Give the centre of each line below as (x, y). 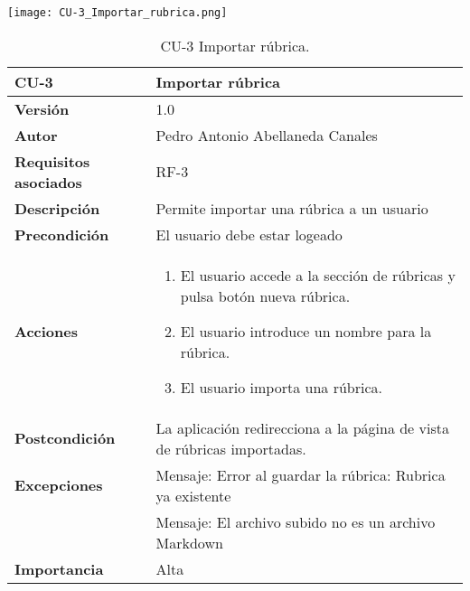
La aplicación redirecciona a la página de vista (302, 427)
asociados (48, 182)
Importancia (59, 568)
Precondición (62, 234)
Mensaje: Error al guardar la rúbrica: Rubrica (301, 474)
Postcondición (65, 438)
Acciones (46, 331)
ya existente (193, 495)
